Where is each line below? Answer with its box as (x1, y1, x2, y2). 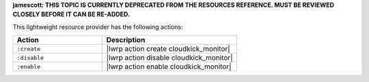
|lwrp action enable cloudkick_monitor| (106, 62, 232, 71)
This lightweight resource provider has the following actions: (12, 22, 184, 30)
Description (106, 35, 146, 45)
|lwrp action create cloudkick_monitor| (106, 44, 230, 54)
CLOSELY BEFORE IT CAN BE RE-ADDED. (12, 10, 130, 18)
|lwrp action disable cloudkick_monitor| (106, 53, 233, 62)
